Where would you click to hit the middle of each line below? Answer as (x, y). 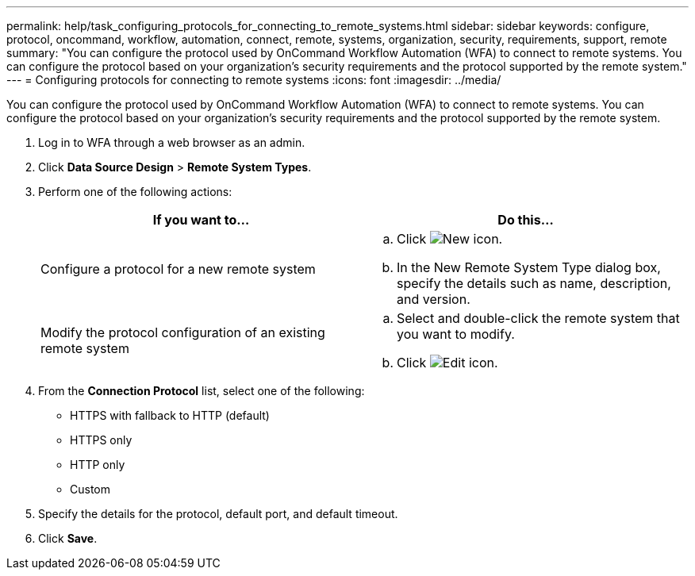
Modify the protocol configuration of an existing (183, 332)
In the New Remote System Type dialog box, (529, 267)
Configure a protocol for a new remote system (178, 269)
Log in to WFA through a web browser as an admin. (172, 142)
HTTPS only (101, 440)
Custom (90, 489)
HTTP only (98, 465)
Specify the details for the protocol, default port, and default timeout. (218, 514)
